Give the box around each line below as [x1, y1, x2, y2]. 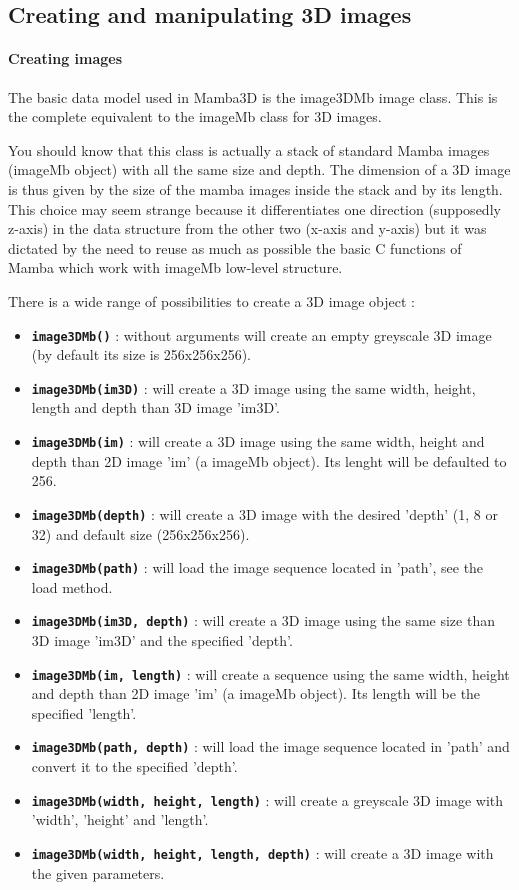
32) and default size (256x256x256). [31, 523, 250, 544]
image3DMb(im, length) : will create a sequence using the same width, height [31, 663, 510, 684]
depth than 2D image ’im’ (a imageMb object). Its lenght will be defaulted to [31, 450, 507, 471]
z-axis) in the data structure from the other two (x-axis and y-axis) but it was [8, 218, 487, 239]
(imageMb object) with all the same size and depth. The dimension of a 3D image [8, 159, 511, 180]
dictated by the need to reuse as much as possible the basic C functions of [8, 237, 462, 258]
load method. [31, 576, 113, 597]
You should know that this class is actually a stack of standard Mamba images [8, 139, 490, 160]
